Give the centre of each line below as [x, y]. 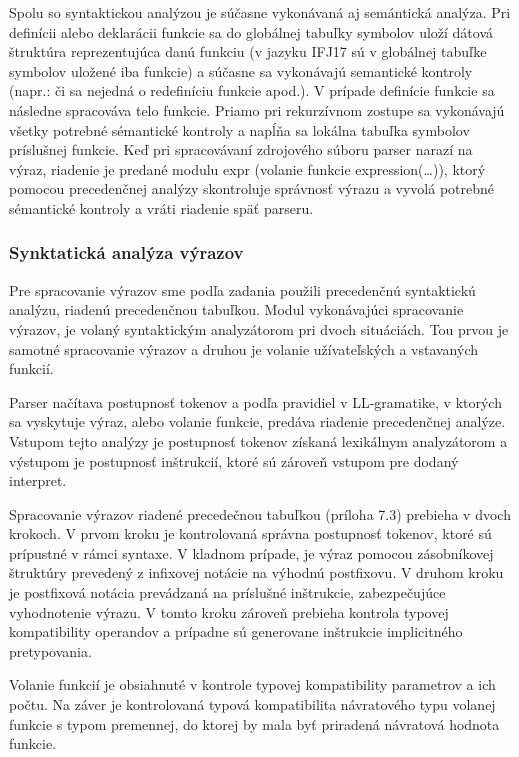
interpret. [38, 480]
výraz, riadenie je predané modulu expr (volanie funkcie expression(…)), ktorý [247, 168]
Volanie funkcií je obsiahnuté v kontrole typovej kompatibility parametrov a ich [252, 684]
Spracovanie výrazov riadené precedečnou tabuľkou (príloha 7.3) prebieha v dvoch [260, 513]
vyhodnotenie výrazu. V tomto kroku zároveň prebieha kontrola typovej [229, 611]
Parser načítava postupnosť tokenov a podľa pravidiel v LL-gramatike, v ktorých [255, 401]
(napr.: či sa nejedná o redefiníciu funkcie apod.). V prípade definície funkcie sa [252, 90]
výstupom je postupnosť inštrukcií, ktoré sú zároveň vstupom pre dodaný [234, 460]
